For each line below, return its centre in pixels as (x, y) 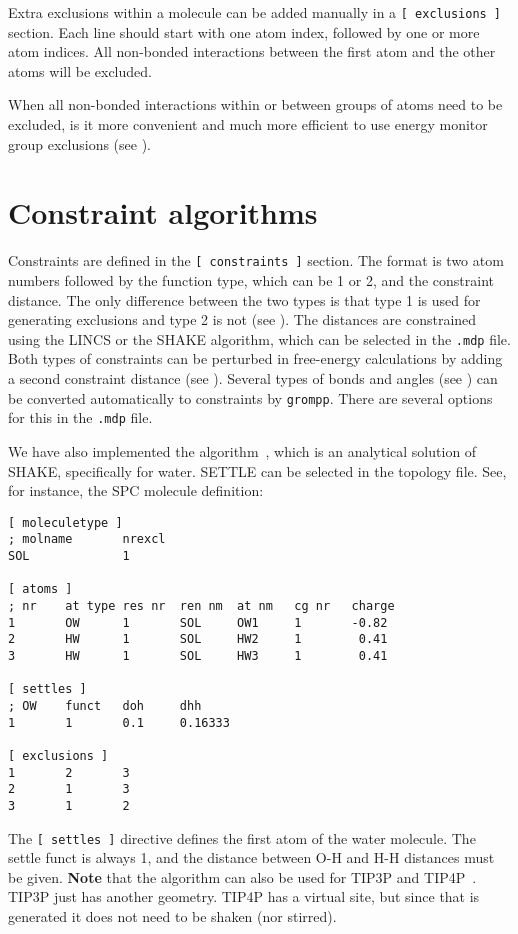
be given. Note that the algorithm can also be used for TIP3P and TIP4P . (242, 876)
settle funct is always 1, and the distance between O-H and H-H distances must (251, 857)
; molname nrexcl (87, 539)
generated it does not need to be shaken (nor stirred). (172, 915)
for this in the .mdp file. (80, 417)
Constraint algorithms (163, 212)
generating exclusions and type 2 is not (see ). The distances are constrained (242, 319)
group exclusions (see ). (79, 143)
